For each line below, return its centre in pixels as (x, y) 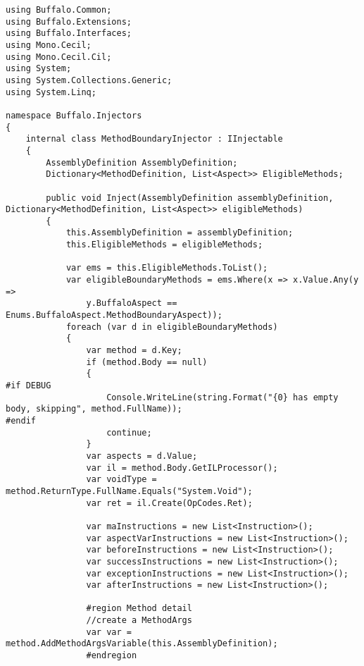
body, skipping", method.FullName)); (94, 409)
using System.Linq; (51, 92)
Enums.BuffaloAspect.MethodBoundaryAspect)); (114, 315)
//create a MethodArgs (139, 621)
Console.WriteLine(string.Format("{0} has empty (222, 397)
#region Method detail (139, 609)
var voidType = (121, 480)
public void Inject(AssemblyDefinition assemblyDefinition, (190, 198)
